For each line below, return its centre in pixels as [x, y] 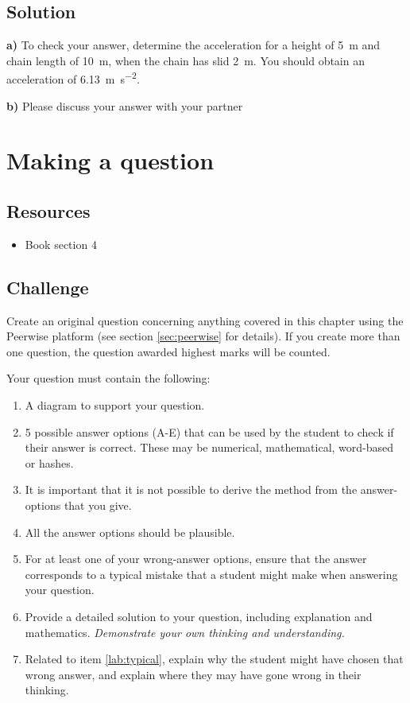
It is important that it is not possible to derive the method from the [191, 489]
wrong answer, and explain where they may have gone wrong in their [193, 674]
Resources [48, 211]
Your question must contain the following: [108, 378]
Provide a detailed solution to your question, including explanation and [199, 616]
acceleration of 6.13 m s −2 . [73, 78]
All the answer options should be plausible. [130, 532]
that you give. [98, 505]
